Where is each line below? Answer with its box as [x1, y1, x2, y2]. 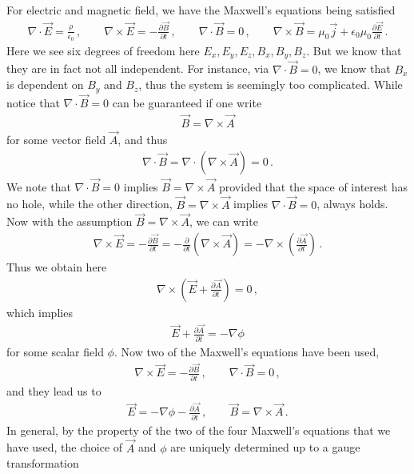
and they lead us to [6, 382, 102, 399]
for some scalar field [6, 343, 104, 360]
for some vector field [6, 131, 106, 147]
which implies [6, 303, 73, 320]
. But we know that [306, 42, 402, 58]
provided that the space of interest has [218, 178, 408, 195]
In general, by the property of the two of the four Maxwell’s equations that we [6, 421, 391, 438]
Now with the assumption [6, 213, 133, 230]
